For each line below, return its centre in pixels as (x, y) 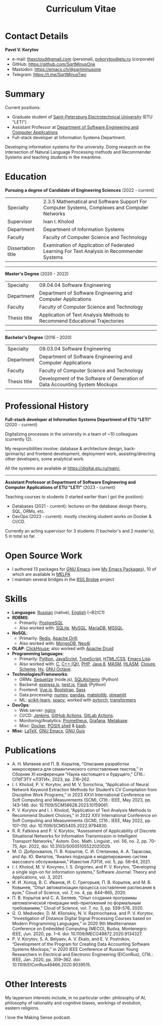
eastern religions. (22, 1008)
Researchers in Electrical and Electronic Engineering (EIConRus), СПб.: (82, 954)
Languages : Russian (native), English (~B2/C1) (58, 612)
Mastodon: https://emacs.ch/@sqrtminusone (56, 69)
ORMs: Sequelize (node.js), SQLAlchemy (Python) (69, 679)
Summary (25, 94)
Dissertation (21, 248)
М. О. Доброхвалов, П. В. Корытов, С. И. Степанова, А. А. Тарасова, (82, 851)
